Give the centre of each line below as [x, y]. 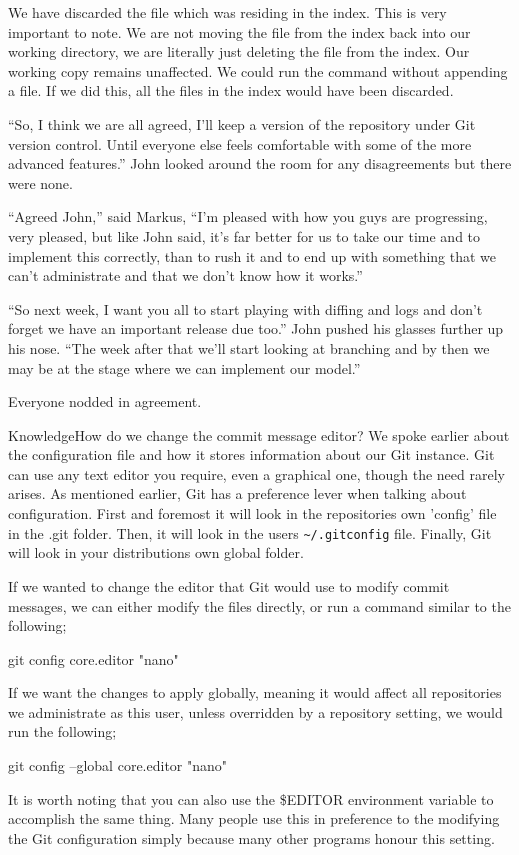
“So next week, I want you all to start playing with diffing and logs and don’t [245, 308]
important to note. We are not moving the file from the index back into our [239, 31]
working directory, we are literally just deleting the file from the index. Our [239, 51]
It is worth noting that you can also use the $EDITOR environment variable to [251, 798]
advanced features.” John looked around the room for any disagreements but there [260, 163]
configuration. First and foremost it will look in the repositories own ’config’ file [252, 513]
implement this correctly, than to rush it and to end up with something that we [252, 255]
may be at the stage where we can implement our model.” [184, 367]
